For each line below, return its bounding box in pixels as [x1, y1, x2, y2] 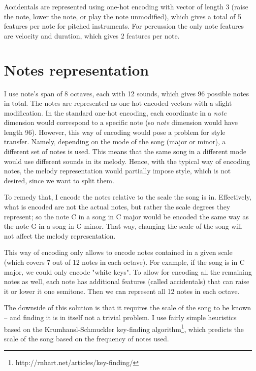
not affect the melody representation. [4, 230, 116, 241]
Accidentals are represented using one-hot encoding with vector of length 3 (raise [4, 1, 248, 11]
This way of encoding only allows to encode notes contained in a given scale [4, 247, 233, 257]
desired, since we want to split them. [4, 175, 114, 185]
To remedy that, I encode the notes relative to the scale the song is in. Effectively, [4, 192, 252, 202]
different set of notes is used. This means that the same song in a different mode [4, 146, 247, 157]
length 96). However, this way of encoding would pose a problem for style [4, 126, 225, 137]
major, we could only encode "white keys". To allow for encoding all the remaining [4, 266, 252, 277]
